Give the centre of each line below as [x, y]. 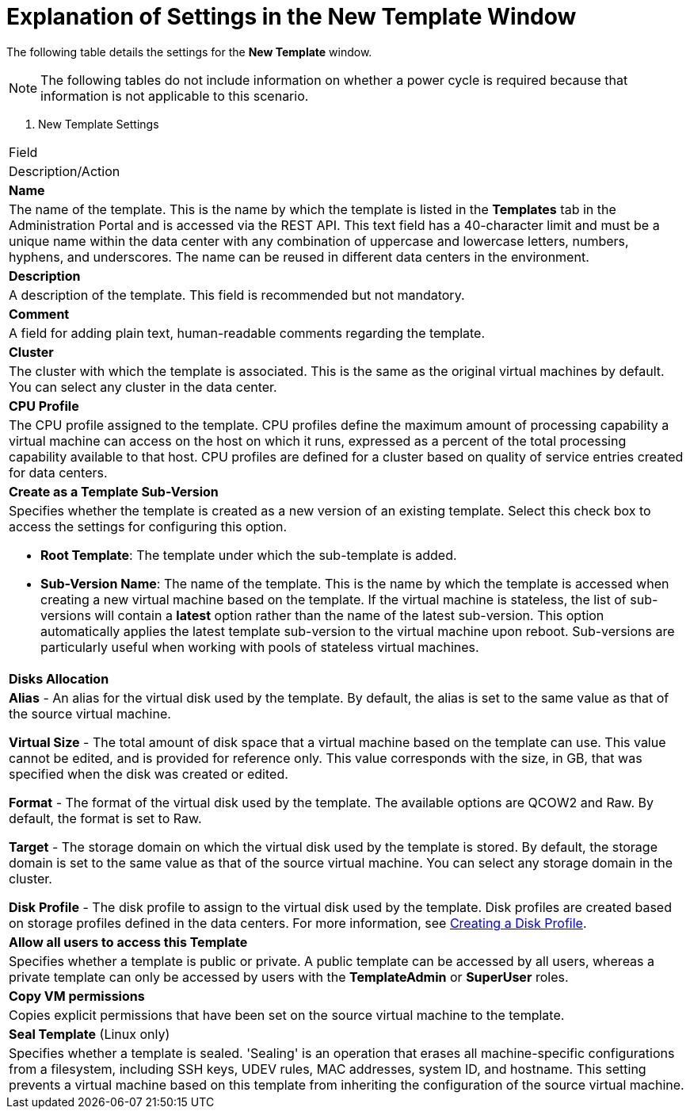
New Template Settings [99, 124]
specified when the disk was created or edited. [149, 774]
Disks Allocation [59, 678]
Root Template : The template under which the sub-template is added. [249, 555]
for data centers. [58, 472]
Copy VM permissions [77, 996]
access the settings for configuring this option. [148, 526]
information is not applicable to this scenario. [175, 96]
